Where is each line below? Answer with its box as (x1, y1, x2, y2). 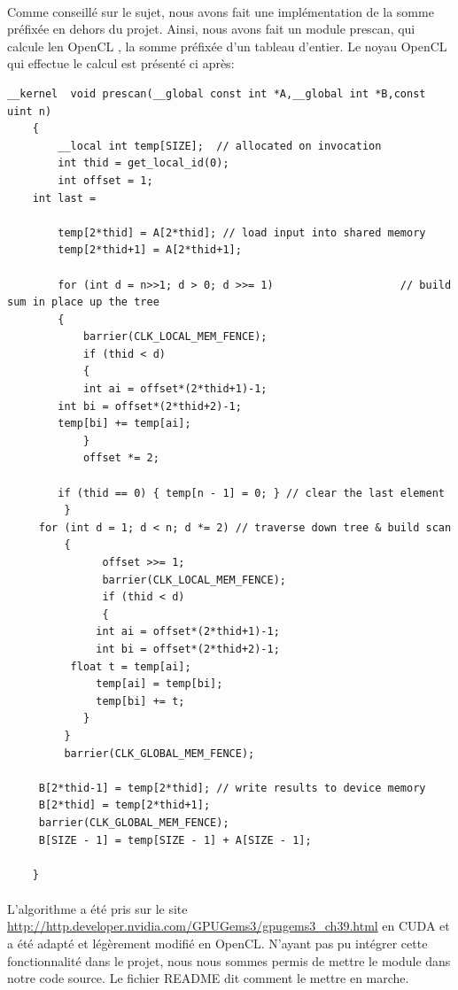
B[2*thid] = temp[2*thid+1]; (38, 799, 211, 812)
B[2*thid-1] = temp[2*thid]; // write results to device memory (38, 781, 426, 794)
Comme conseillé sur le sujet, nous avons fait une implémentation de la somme (7, 2, 434, 20)
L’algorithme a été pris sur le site (7, 899, 188, 917)
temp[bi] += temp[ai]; (58, 417, 191, 430)
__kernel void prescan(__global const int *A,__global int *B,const (7, 87, 426, 100)
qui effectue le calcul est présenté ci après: (7, 54, 235, 73)
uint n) (7, 104, 52, 118)
